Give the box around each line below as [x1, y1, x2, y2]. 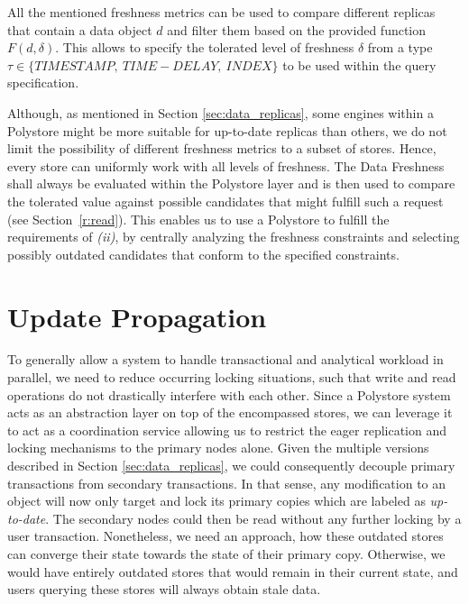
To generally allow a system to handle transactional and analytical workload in [7, 350, 444, 369]
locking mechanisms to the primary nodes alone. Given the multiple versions [7, 438, 429, 457]
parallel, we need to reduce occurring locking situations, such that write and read [7, 368, 456, 387]
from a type [367, 38, 433, 57]
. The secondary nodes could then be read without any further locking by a [45, 508, 462, 527]
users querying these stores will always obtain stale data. [7, 580, 321, 599]
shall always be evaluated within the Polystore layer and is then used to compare [7, 174, 455, 193]
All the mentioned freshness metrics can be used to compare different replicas [7, 3, 436, 21]
